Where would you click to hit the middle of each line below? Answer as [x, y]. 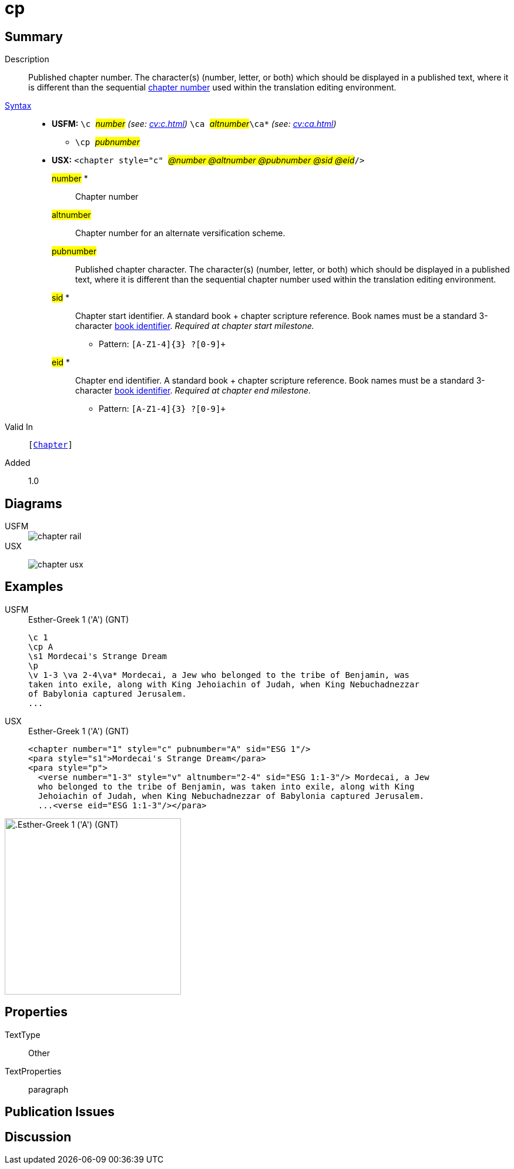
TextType [23, 1034]
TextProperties [33, 1071]
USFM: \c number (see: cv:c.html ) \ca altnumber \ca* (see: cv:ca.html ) [194, 124]
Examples [34, 587]
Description [27, 59]
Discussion [38, 1137]
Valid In [19, 427]
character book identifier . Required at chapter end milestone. [193, 391]
